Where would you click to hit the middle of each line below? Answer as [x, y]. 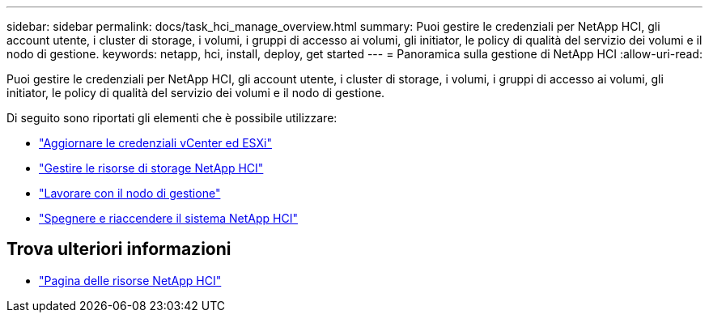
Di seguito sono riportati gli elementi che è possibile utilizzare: [172, 118]
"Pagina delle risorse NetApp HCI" [130, 280]
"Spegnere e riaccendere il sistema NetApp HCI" [168, 218]
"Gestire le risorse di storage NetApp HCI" [151, 168]
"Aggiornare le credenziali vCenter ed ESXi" [155, 143]
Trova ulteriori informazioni [119, 249]
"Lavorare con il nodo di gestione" [130, 193]
